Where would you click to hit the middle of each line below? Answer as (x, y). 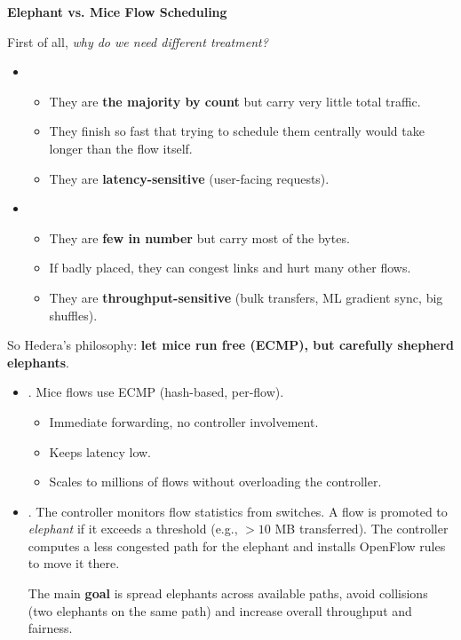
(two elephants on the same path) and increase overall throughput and (220, 610)
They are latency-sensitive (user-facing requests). (189, 178)
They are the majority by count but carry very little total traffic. (235, 101)
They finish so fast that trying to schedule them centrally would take (237, 131)
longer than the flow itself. (121, 148)
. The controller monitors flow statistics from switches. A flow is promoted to (238, 511)
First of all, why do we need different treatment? (138, 41)
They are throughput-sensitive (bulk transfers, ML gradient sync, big (246, 297)
